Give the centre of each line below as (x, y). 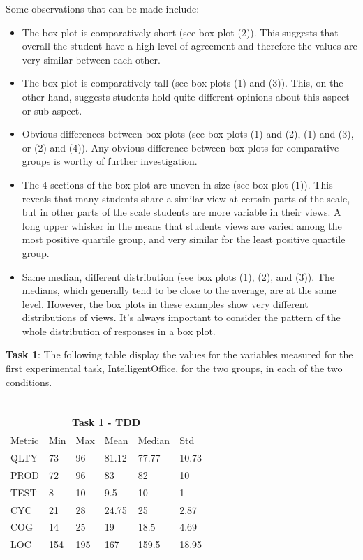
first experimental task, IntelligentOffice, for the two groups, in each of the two (174, 368)
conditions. (29, 382)
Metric (25, 440)
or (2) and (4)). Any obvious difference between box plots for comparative (180, 147)
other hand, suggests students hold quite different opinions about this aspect (186, 96)
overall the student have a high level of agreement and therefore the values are (190, 46)
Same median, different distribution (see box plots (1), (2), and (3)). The (178, 276)
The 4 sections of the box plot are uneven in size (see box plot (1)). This (177, 184)
